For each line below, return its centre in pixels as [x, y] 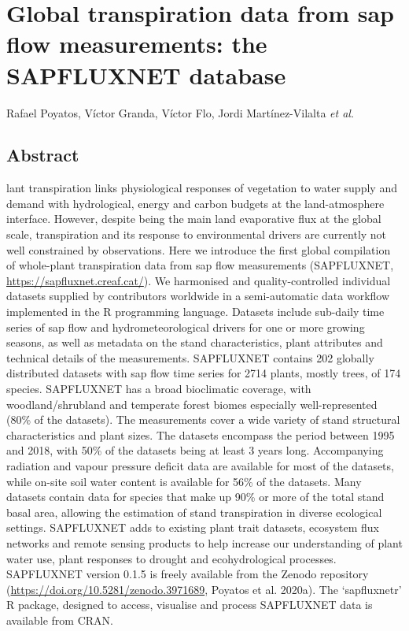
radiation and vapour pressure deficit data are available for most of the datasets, [200, 465]
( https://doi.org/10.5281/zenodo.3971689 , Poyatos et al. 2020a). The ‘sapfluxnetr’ [204, 589]
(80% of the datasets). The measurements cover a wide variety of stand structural [203, 419]
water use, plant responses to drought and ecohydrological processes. [171, 558]
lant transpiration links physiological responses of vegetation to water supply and [202, 188]
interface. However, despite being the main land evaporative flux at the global [194, 219]
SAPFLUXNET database [146, 74]
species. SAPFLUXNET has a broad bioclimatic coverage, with [159, 389]
